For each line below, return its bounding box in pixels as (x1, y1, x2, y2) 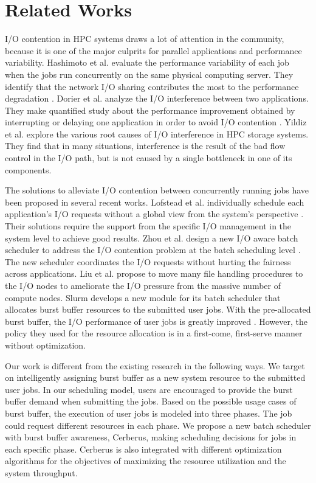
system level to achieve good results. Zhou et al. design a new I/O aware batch (5, 231, 298, 244)
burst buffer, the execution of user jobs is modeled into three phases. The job (5, 406, 292, 419)
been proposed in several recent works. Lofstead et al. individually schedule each (5, 195, 304, 208)
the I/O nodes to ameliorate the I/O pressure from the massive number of (5, 279, 281, 291)
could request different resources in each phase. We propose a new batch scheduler (5, 419, 311, 431)
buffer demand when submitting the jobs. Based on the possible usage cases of (5, 395, 297, 408)
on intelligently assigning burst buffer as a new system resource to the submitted (5, 371, 306, 384)
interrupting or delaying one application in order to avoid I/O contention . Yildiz (5, 116, 307, 128)
